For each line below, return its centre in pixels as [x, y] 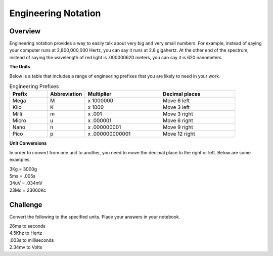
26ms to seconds [27, 226]
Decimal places [181, 94]
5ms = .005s [22, 176]
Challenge [26, 205]
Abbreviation [66, 94]
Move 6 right [178, 120]
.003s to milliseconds [32, 240]
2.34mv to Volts [26, 247]
